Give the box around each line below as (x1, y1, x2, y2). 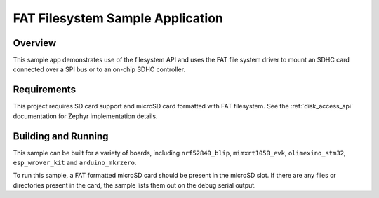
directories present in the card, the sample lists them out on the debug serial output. (13, 181, 256, 189)
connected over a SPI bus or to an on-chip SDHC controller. (13, 65, 186, 73)
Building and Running (13, 130, 109, 142)
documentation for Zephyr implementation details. (13, 112, 158, 120)
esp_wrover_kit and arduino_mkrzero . (13, 158, 137, 167)
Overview (13, 37, 57, 49)
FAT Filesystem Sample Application (13, 10, 224, 26)
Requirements (13, 84, 77, 96)
